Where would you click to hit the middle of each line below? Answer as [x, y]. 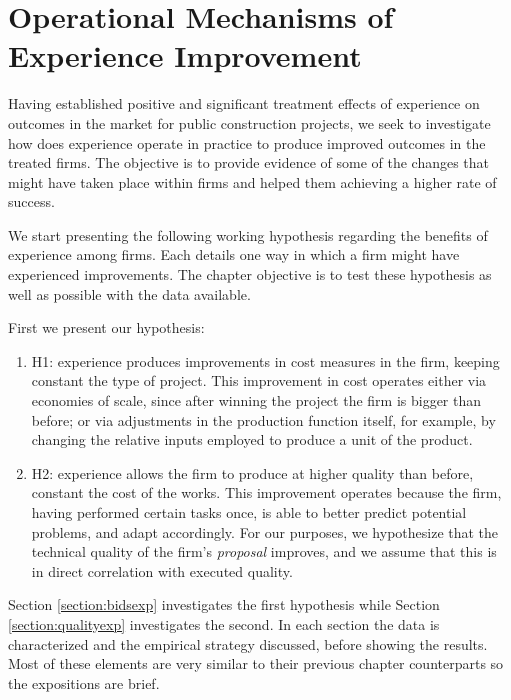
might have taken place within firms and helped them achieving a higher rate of [252, 181]
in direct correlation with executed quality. [162, 570]
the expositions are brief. [84, 682]
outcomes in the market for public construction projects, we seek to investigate [249, 122]
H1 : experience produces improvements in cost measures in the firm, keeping [265, 360]
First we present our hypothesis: [106, 327]
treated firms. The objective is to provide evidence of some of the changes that [249, 162]
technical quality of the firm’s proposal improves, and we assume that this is [264, 551]
